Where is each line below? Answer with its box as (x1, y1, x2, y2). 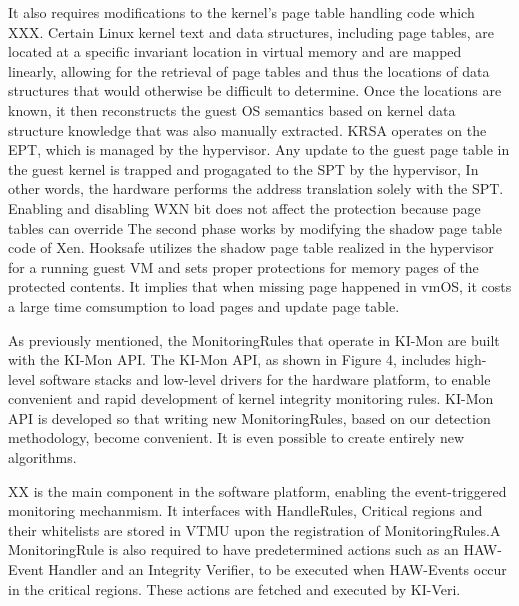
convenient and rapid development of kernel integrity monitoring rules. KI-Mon (8, 388, 494, 409)
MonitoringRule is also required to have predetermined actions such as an (8, 539, 459, 560)
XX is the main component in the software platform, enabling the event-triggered (8, 480, 507, 501)
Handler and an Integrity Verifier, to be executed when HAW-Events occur (48, 559, 507, 580)
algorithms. (8, 447, 77, 468)
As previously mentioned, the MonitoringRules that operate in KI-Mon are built (8, 329, 500, 350)
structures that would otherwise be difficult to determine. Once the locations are (8, 80, 502, 101)
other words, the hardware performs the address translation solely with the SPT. (8, 178, 504, 199)
